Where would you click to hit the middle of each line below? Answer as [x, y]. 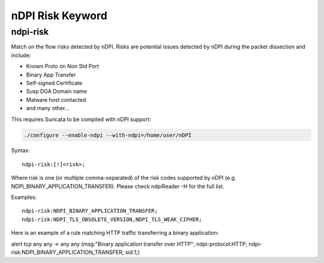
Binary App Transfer [51, 74]
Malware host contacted [56, 99]
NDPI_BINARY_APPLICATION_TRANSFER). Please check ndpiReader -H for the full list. [118, 186]
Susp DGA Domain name [56, 91]
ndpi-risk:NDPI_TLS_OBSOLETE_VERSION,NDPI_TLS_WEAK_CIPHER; [112, 219]
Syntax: [20, 150]
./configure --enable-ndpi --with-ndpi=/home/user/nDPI [108, 135]
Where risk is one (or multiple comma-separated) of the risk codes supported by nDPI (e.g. [124, 178]
